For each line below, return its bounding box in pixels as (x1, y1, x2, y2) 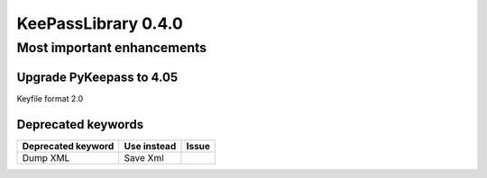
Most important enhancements (16, 40, 207, 56)
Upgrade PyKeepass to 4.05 (16, 69, 179, 85)
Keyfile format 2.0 (16, 93, 84, 103)
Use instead (124, 139, 177, 152)
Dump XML (22, 151, 70, 164)
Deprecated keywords (16, 117, 144, 132)
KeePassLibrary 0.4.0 (16, 13, 184, 33)
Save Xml (124, 151, 164, 164)
